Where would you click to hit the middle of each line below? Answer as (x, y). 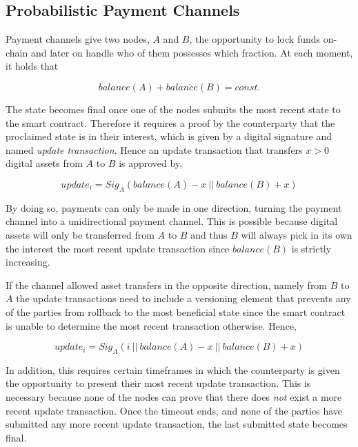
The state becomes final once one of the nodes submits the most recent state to (173, 109)
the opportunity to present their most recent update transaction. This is (158, 383)
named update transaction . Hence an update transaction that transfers (154, 149)
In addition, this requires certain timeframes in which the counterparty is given (173, 369)
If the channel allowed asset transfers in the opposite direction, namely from (167, 285)
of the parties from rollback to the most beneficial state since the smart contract (176, 311)
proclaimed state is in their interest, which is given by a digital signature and (169, 136)
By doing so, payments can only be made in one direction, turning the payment (174, 207)
